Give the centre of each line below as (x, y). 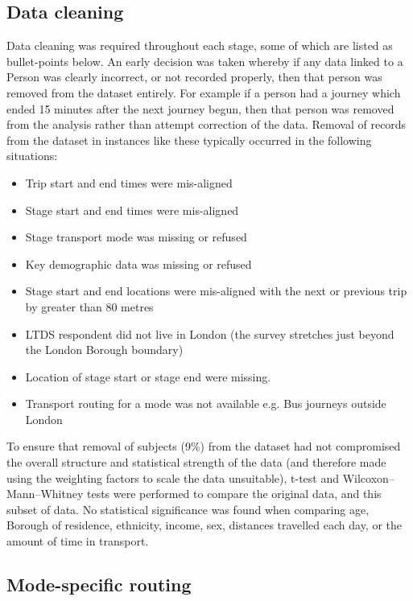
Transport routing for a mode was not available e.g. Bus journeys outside (206, 403)
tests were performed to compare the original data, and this (234, 494)
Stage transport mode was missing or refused (136, 237)
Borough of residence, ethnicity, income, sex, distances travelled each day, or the (204, 525)
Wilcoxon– (368, 478)
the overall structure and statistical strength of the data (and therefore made (196, 462)
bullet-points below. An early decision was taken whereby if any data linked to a (205, 61)
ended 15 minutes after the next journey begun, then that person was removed (200, 108)
